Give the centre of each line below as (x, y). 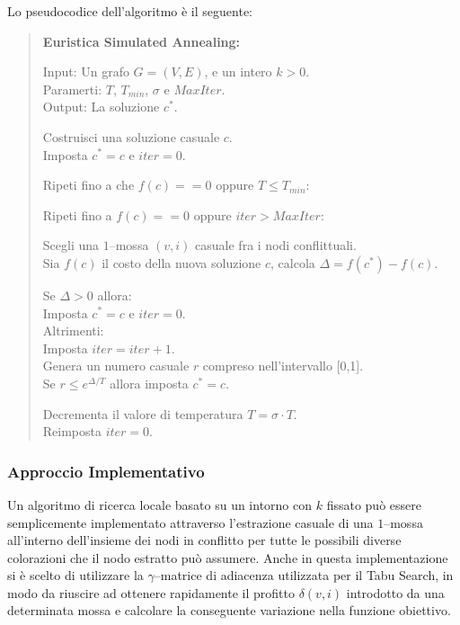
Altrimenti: (73, 330)
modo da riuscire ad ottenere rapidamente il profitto (151, 592)
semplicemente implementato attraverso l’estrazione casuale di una (190, 522)
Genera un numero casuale (116, 366)
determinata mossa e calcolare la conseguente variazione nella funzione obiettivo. (229, 610)
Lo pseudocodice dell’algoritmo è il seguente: (130, 11)
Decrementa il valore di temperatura (143, 413)
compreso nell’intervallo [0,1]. (283, 366)
